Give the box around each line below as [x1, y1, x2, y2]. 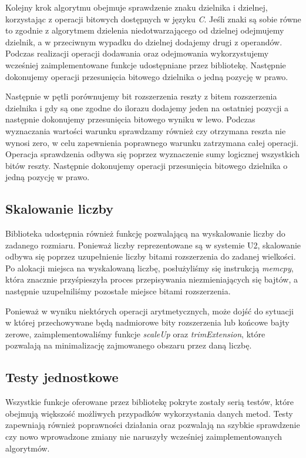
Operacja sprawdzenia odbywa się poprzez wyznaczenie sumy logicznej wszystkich [5, 148, 300, 160]
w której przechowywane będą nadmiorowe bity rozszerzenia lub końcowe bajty [5, 316, 290, 328]
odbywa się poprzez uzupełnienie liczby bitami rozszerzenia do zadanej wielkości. [5, 250, 296, 263]
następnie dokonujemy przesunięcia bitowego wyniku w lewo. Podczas [5, 113, 255, 125]
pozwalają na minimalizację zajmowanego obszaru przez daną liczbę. [5, 339, 252, 351]
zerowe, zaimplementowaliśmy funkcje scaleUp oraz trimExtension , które [5, 327, 265, 340]
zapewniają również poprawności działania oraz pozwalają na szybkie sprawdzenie [5, 419, 300, 431]
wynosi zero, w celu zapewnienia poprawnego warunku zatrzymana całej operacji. [5, 136, 298, 148]
